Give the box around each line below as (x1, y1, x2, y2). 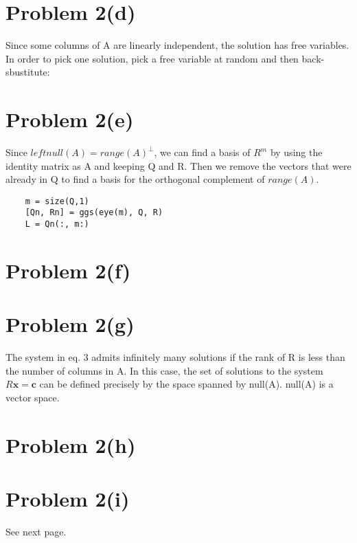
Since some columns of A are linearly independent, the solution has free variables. (5, 38, 349, 52)
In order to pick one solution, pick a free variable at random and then (5, 51, 299, 65)
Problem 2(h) (5, 430, 136, 458)
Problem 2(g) (5, 310, 135, 338)
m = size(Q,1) (25, 196, 89, 206)
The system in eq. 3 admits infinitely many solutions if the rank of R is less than (5, 350, 345, 364)
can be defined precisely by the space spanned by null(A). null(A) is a (39, 377, 334, 391)
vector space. (5, 390, 60, 405)
